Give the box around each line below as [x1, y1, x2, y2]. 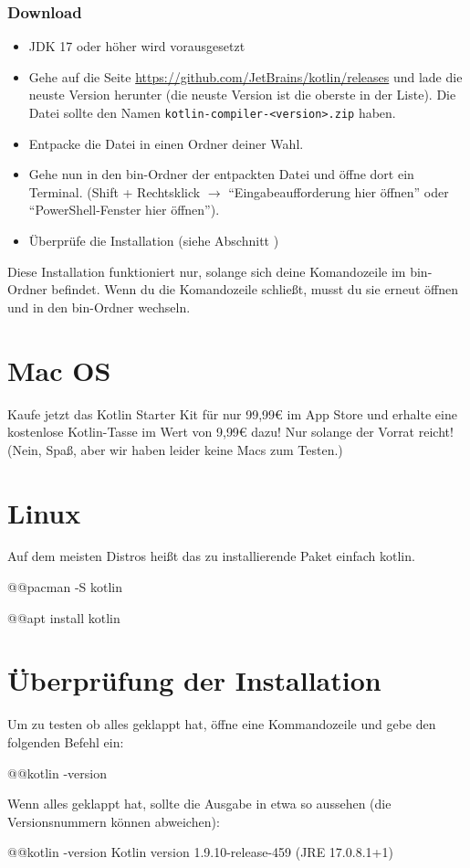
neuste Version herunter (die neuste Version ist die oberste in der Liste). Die [28, 85, 456, 104]
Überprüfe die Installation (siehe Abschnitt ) [28, 231, 279, 250]
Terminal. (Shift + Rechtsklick [28, 182, 201, 201]
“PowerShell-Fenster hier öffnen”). [28, 200, 220, 219]
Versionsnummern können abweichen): [7, 811, 220, 831]
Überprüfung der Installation [7, 662, 381, 699]
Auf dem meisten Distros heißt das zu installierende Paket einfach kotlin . [7, 546, 415, 566]
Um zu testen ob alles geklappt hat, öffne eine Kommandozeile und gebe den [7, 715, 436, 734]
